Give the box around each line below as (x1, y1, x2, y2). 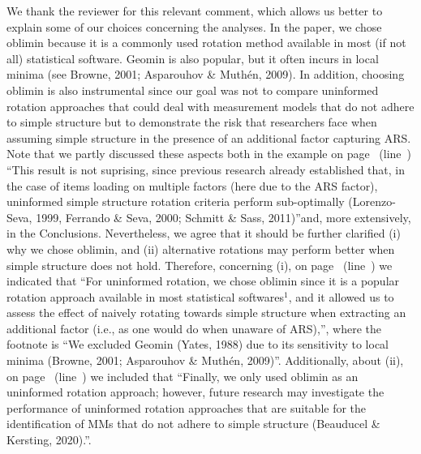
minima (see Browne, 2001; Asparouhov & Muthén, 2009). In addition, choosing (6, 66, 405, 83)
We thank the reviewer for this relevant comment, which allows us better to (6, 2, 383, 19)
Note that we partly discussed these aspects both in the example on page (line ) (6, 145, 412, 162)
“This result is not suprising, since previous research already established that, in (6, 161, 406, 178)
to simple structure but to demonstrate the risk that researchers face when (6, 113, 377, 131)
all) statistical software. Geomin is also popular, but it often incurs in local (6, 49, 379, 66)
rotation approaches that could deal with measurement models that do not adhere (6, 97, 415, 114)
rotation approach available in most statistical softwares (6, 288, 284, 305)
